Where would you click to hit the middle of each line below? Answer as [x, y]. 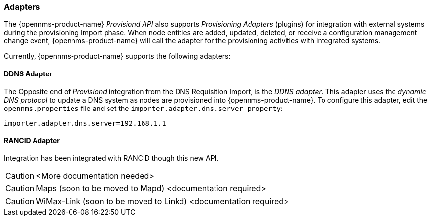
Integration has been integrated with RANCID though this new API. [111, 158]
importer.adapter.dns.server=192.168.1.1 [85, 123]
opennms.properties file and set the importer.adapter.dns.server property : [143, 108]
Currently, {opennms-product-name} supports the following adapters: [117, 56]
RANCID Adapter [32, 141]
